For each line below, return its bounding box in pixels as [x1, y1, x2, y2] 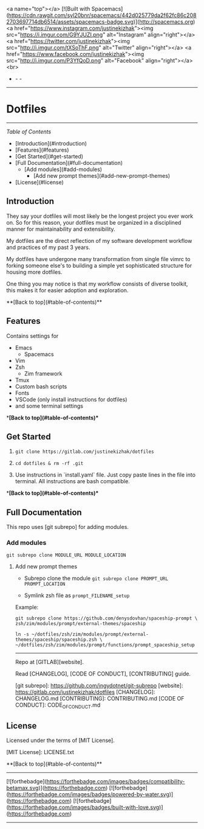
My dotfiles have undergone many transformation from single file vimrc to [6, 255, 191, 262]
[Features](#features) [15, 146, 69, 153]
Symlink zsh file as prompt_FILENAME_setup [24, 592, 130, 599]
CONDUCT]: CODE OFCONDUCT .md [15, 701, 101, 710]
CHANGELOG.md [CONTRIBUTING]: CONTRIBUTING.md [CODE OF [15, 695, 185, 702]
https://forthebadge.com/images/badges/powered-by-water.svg [8, 791, 170, 798]
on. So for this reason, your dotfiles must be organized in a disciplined [6, 219, 182, 226]
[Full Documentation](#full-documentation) [15, 159, 123, 166]
